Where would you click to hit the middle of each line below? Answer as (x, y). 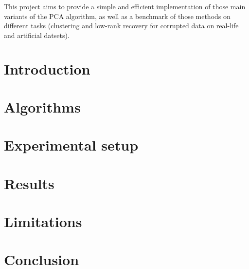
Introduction (47, 68)
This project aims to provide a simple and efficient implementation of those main (125, 6)
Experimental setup (71, 145)
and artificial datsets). (37, 35)
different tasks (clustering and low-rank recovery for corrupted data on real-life (121, 26)
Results (29, 183)
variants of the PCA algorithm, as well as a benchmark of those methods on (117, 16)
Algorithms (42, 106)
